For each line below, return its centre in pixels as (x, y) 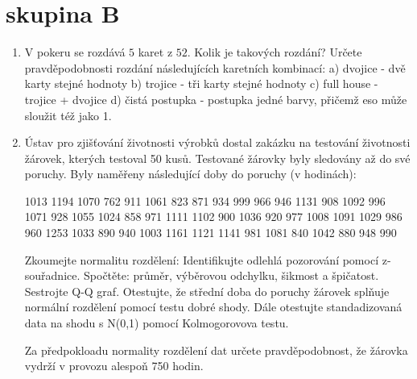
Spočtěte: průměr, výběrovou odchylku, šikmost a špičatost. (231, 275)
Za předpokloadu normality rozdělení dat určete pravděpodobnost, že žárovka (216, 350)
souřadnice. (52, 275)
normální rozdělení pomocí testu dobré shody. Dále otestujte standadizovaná (213, 307)
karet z (155, 52)
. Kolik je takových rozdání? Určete (275, 52)
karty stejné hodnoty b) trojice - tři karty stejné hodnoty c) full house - (201, 83)
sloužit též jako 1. (68, 115)
